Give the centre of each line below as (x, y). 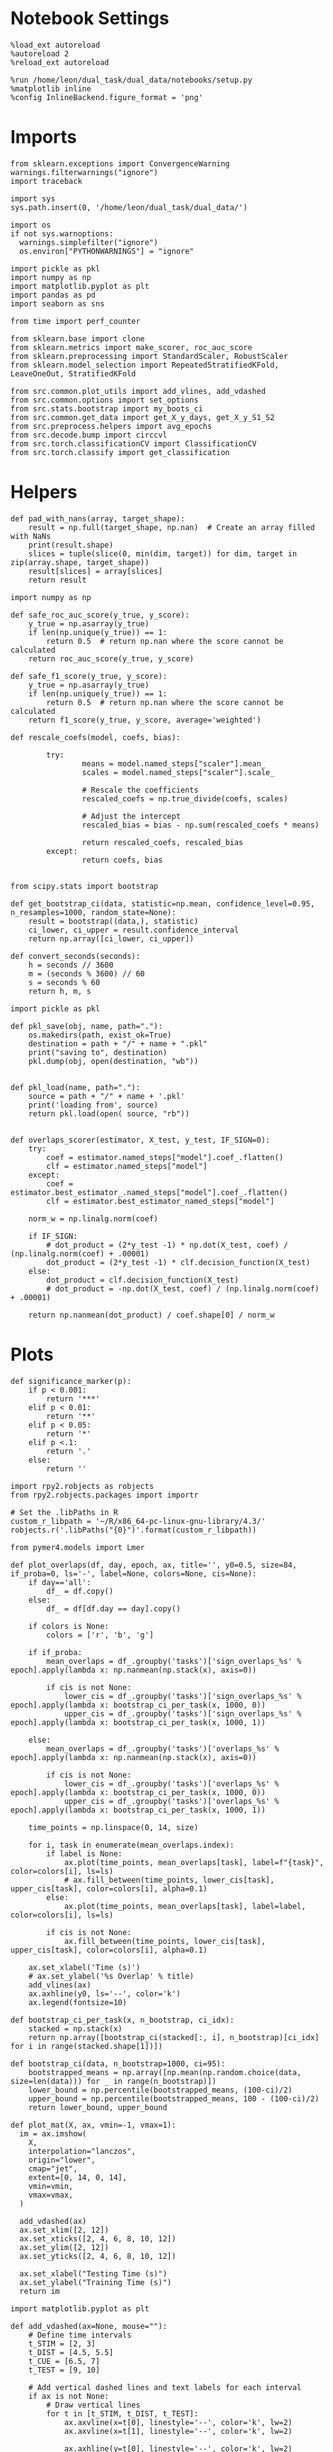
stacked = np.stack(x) (75, 2028)
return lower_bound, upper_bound (98, 2107)
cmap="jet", (53, 2168)
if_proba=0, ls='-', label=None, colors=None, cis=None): (133, 1573)
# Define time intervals (80, 2335)
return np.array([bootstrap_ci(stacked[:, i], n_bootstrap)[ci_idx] (174, 2037)
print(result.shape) (71, 545)
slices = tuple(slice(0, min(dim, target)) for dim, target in (163, 553)
